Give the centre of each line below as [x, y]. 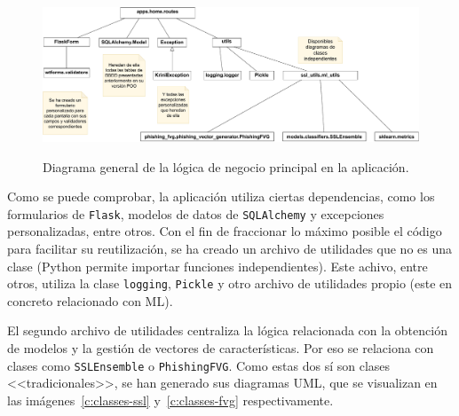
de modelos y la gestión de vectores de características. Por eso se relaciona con [221, 348]
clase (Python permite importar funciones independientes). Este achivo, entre [218, 266]
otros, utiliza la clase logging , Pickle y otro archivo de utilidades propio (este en [230, 283]
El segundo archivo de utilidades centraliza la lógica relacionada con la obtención [227, 330]
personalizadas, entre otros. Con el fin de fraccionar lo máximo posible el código [225, 231]
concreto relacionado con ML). [90, 300]
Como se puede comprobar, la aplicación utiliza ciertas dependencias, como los [221, 196]
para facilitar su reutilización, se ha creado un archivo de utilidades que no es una [230, 248]
